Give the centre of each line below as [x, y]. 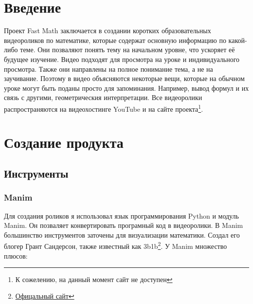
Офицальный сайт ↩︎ [45, 295]
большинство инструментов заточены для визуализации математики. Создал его [122, 234]
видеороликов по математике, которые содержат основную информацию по [115, 40]
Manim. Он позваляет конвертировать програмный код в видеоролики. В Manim [124, 225]
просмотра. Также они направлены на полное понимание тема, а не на [108, 69]
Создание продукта [64, 142]
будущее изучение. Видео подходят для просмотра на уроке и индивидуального [122, 59]
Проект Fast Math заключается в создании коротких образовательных [108, 30]
